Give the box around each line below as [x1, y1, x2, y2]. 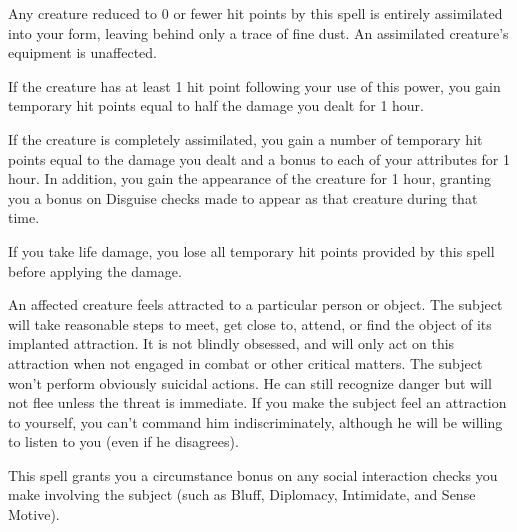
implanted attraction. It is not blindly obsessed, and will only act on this [8, 333, 455, 354]
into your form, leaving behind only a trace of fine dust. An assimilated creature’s [8, 22, 509, 43]
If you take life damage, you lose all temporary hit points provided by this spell [8, 240, 495, 261]
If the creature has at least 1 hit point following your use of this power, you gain [8, 75, 501, 96]
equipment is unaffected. [8, 42, 158, 63]
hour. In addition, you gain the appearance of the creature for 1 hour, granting [8, 168, 491, 189]
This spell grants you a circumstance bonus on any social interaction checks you [8, 464, 498, 485]
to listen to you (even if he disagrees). [8, 431, 239, 452]
